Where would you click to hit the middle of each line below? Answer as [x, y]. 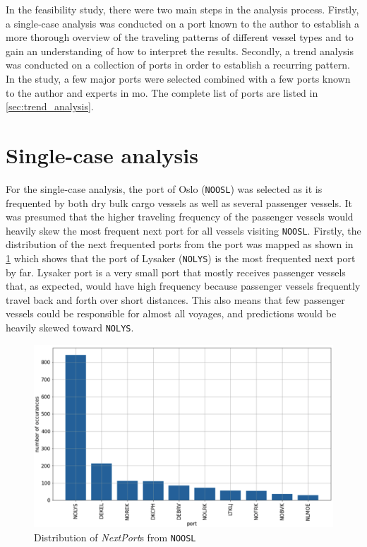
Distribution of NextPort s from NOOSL [115, 537]
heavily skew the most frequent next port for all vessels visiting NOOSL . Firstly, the [183, 230]
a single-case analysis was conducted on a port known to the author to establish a [183, 23]
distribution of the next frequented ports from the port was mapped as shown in [180, 244]
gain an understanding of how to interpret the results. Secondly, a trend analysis [180, 51]
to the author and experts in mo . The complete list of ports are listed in [162, 92]
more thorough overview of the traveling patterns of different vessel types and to [180, 37]
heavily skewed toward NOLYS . [70, 327]
